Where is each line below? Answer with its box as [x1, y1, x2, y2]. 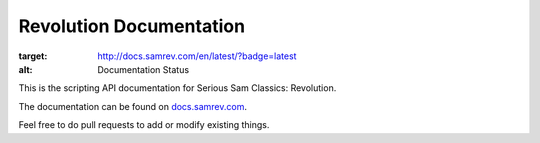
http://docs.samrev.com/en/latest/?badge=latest [97, 50, 297, 62]
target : [18, 50, 48, 62]
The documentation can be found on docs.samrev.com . [18, 100, 247, 112]
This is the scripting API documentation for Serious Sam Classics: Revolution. [18, 82, 337, 94]
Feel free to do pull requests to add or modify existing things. [18, 119, 270, 131]
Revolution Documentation [18, 15, 245, 37]
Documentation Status [97, 63, 190, 75]
